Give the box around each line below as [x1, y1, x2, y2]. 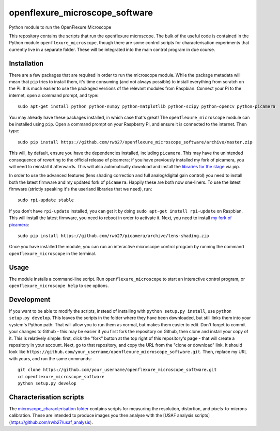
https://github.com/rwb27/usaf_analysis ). [10, 419, 93, 425]
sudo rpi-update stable [17, 197, 74, 203]
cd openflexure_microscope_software [17, 374, 105, 379]
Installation [9, 59, 44, 67]
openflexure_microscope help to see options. [9, 283, 109, 288]
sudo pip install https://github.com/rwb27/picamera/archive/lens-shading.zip [17, 233, 209, 239]
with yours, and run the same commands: [9, 355, 92, 361]
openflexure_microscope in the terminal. [9, 250, 96, 256]
